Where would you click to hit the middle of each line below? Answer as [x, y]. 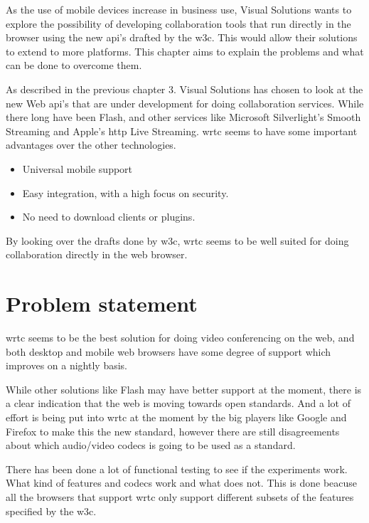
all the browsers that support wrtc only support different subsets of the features [180, 496]
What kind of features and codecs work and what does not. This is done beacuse [182, 483]
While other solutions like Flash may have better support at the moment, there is [184, 389]
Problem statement [102, 303]
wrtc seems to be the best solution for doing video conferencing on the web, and [180, 338]
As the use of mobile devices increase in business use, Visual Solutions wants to [179, 9]
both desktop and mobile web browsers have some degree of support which [169, 351]
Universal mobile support [77, 168]
